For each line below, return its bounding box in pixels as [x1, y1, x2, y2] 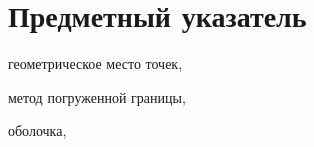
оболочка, [8, 120, 67, 141]
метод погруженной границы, [8, 86, 186, 107]
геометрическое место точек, [8, 53, 183, 74]
